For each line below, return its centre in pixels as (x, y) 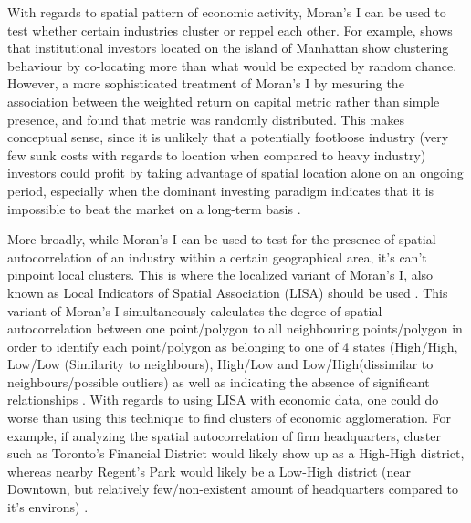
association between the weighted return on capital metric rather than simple (224, 101)
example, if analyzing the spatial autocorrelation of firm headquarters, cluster (224, 435)
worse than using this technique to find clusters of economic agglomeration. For (230, 418)
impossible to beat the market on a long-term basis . (154, 208)
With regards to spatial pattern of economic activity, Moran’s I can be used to (227, 12)
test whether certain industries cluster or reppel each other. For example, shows (230, 30)
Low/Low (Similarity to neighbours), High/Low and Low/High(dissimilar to (220, 364)
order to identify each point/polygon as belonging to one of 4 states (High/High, (233, 346)
